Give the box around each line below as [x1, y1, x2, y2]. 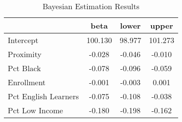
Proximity [8, 48, 42, 60]
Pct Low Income [8, 105, 63, 116]
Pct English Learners [8, 91, 79, 102]
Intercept [8, 34, 39, 46]
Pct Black [8, 62, 41, 74]
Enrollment [8, 76, 46, 88]
